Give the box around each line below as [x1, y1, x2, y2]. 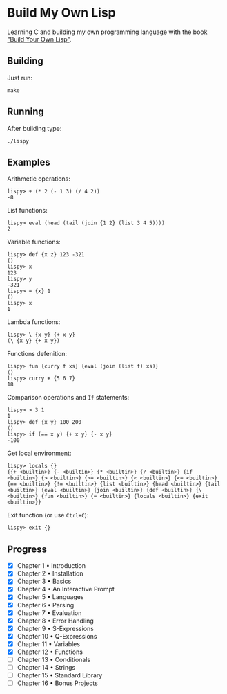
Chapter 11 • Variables [17, 639, 81, 648]
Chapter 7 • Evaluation [17, 608, 82, 617]
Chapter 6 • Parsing [17, 600, 75, 609]
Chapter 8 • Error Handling [17, 616, 95, 625]
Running [7, 106, 45, 118]
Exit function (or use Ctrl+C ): [7, 511, 89, 519]
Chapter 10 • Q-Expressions [17, 632, 98, 640]
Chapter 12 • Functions [17, 648, 83, 656]
